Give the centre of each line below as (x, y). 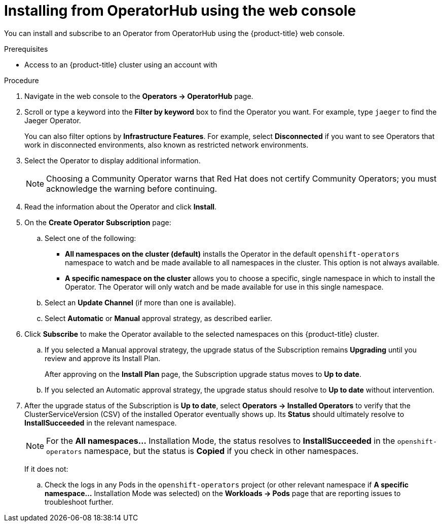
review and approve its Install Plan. (103, 358)
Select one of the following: (90, 238)
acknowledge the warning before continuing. (132, 188)
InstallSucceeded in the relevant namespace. (101, 423)
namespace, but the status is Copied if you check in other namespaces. (221, 451)
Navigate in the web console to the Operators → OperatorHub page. (139, 96)
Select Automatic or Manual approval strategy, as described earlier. (159, 318)
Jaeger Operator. (53, 120)
